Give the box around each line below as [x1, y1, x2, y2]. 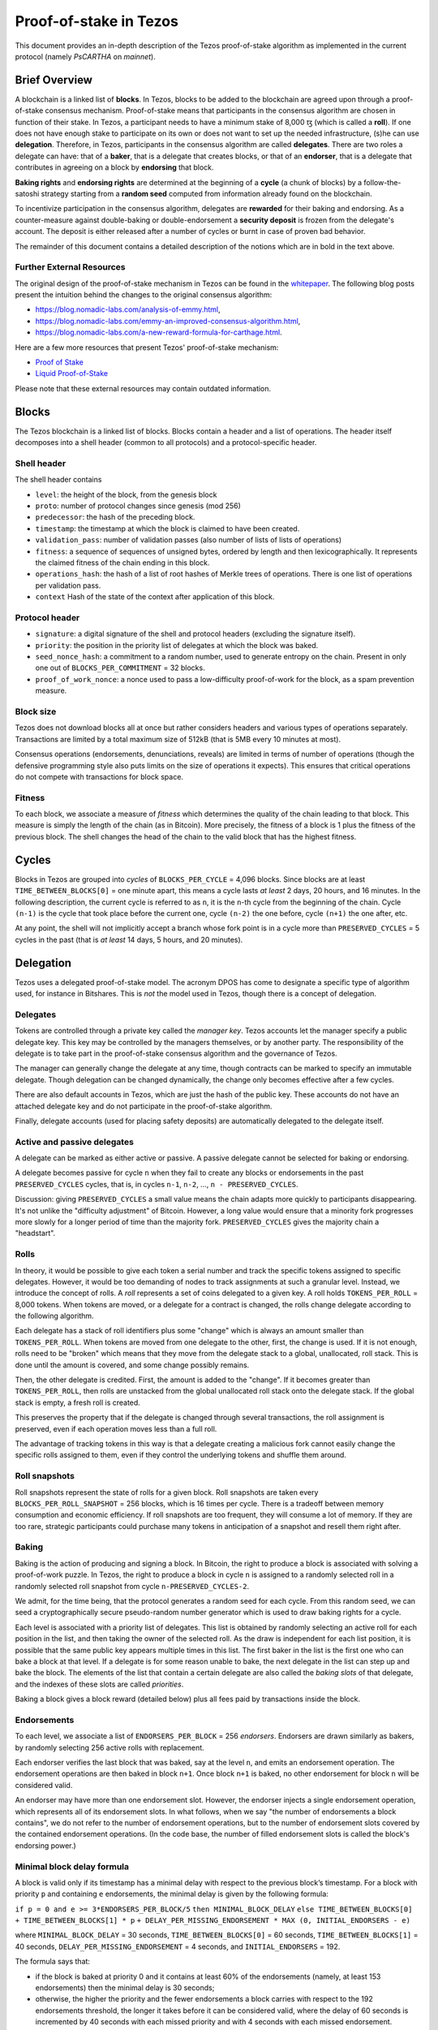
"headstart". [15, 1229, 56, 1238]
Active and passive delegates [15, 1136, 134, 1147]
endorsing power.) [15, 1840, 76, 1851]
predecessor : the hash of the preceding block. [35, 512, 195, 522]
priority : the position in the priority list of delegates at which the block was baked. [35, 640, 319, 650]
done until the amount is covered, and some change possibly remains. [15, 1360, 250, 1370]
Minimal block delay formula [15, 1860, 130, 1872]
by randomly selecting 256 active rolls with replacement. [15, 1743, 204, 1752]
